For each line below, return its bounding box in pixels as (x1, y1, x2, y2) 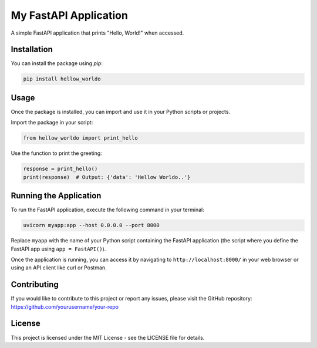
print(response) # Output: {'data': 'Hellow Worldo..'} (23, 174, 191, 180)
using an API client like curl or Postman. (11, 264, 107, 271)
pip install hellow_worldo (23, 76, 101, 82)
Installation (11, 45, 53, 55)
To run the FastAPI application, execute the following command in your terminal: (11, 206, 205, 214)
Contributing (11, 279, 59, 290)
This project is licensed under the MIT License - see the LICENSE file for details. (11, 334, 205, 341)
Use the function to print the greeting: (11, 150, 102, 157)
